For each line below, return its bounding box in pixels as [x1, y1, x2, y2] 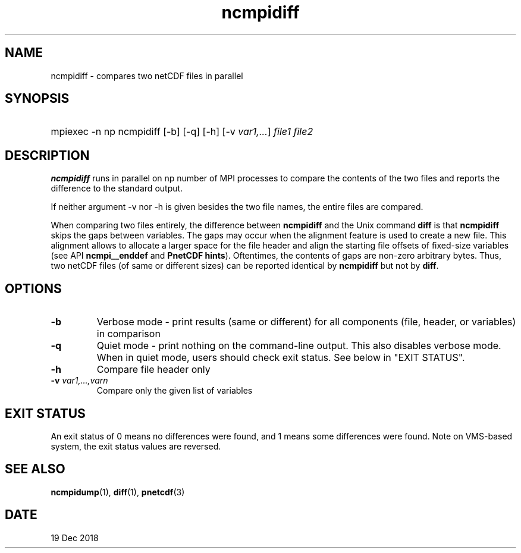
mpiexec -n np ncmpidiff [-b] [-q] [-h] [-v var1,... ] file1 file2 [51, 125, 313, 138]
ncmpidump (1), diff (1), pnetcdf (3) [51, 486, 185, 497]
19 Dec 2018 [51, 532, 99, 543]
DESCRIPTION [5, 147, 90, 163]
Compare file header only [96, 363, 211, 376]
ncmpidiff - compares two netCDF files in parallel [51, 70, 243, 81]
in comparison [96, 328, 161, 340]
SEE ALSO [5, 461, 65, 477]
